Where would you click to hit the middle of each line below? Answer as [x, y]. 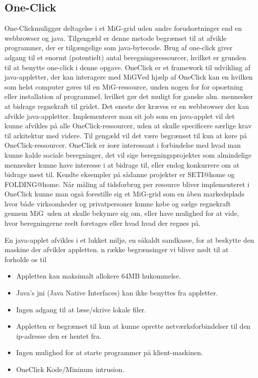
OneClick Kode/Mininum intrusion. [70, 369]
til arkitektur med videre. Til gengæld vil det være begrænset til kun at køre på [126, 135]
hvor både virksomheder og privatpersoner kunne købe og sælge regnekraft [118, 203]
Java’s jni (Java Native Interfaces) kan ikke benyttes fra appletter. [117, 293]
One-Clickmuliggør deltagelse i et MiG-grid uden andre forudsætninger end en [123, 28]
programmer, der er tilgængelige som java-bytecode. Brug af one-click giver [119, 47]
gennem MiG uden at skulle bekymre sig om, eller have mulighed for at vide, [122, 213]
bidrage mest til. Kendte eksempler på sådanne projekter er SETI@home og [120, 174]
